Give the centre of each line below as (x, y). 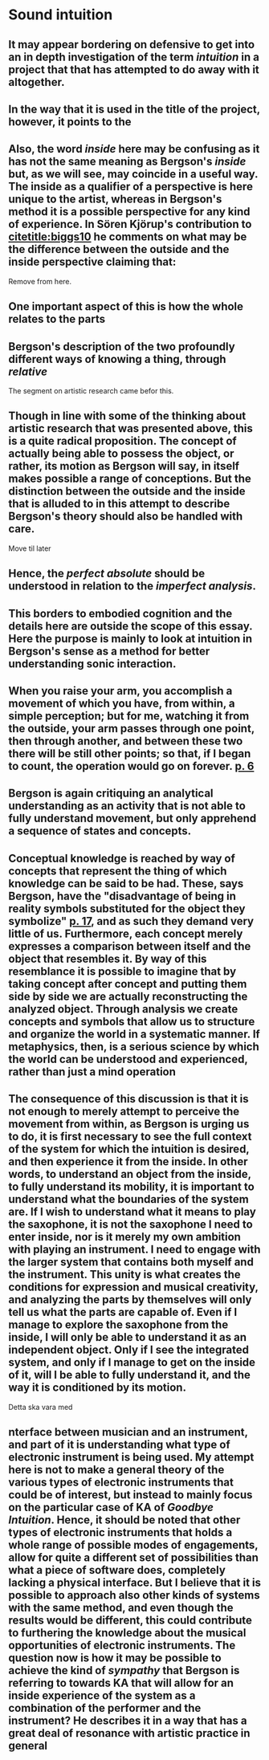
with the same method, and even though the (121, 1607)
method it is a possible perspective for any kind (129, 212)
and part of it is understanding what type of (119, 1444)
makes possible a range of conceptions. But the (130, 479)
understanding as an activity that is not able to (127, 806)
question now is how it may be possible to (115, 1658)
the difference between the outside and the (119, 249)
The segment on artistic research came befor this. (91, 390)
